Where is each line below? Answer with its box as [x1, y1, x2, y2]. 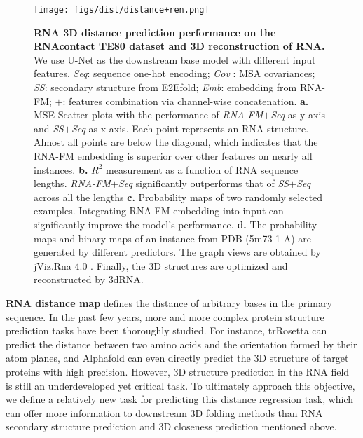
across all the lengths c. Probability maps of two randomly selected [34, 189, 323, 204]
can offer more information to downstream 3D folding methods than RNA [6, 405, 323, 420]
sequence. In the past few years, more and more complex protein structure [6, 309, 324, 324]
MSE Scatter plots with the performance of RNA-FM [34, 107, 263, 122]
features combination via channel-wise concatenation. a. [69, 93, 309, 108]
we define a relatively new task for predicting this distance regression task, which [6, 392, 354, 406]
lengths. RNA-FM [34, 176, 111, 191]
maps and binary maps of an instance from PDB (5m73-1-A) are [34, 231, 312, 245]
